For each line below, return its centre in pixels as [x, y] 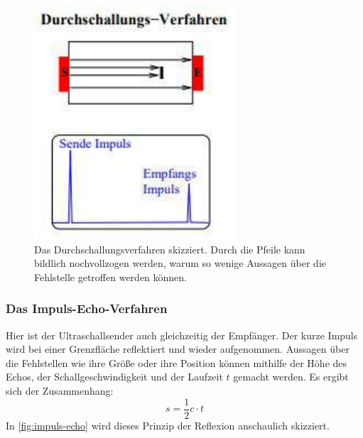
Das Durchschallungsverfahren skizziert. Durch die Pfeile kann [170, 249]
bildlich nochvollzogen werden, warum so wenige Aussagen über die [180, 263]
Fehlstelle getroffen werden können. [111, 277]
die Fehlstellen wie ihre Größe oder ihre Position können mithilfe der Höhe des [177, 362]
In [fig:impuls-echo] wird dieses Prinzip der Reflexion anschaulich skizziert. [168, 425]
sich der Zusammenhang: [60, 390]
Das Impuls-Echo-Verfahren [87, 308]
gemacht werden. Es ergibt [291, 377]
